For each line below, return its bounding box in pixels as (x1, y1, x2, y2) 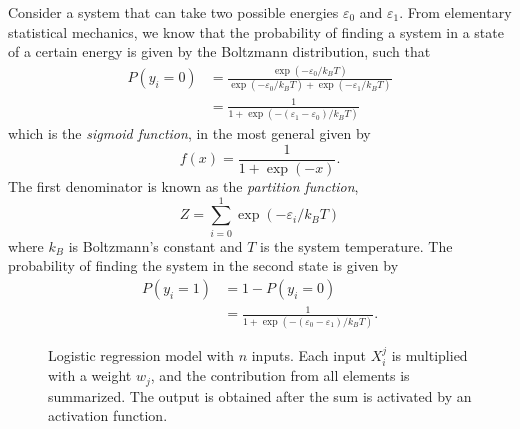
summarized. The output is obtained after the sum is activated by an (48, 385, 472, 406)
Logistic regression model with (48, 344, 234, 365)
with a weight (48, 365, 132, 386)
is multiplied (391, 344, 468, 365)
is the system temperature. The (260, 235, 453, 256)
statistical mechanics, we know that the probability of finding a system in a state (8, 21, 504, 42)
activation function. (48, 405, 168, 426)
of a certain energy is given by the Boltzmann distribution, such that (8, 41, 431, 62)
